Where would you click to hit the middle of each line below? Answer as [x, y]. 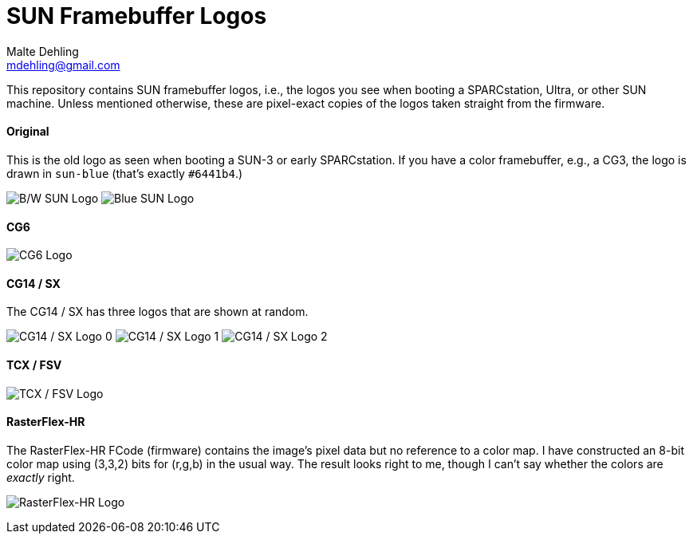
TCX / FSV [34, 365]
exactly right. [41, 477]
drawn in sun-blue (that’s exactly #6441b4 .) [125, 173]
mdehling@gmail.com [63, 65]
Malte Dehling [43, 51]
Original [28, 132]
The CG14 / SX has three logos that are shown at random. [157, 312]
